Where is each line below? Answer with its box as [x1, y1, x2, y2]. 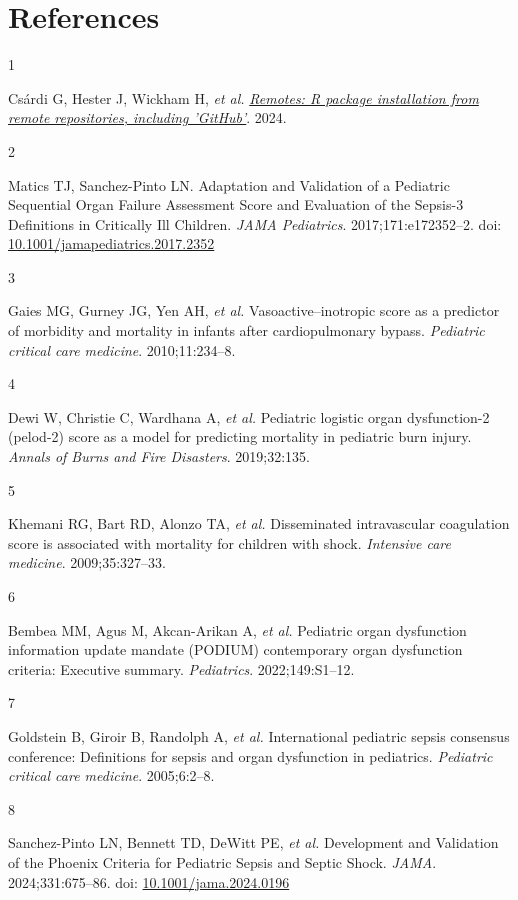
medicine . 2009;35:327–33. [8, 552, 166, 573]
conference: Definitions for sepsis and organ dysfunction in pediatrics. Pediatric [8, 745, 493, 766]
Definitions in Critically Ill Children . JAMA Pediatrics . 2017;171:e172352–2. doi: [8, 213, 502, 234]
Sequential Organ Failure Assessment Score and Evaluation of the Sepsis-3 [8, 194, 464, 215]
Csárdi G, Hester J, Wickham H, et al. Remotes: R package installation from [8, 87, 479, 108]
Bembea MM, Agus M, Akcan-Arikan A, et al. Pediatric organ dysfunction [8, 619, 467, 640]
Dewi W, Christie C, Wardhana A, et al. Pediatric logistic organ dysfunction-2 [8, 406, 490, 427]
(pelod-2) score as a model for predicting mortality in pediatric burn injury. [8, 426, 472, 447]
